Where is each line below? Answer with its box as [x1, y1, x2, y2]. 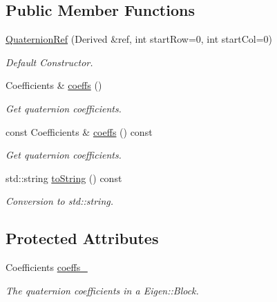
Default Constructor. [6, 54, 93, 69]
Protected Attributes [6, 228, 159, 249]
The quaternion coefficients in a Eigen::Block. [6, 283, 199, 297]
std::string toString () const [6, 170, 122, 185]
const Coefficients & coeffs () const [6, 124, 153, 139]
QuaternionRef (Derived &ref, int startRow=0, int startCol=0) [6, 32, 272, 46]
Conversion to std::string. [6, 194, 114, 208]
